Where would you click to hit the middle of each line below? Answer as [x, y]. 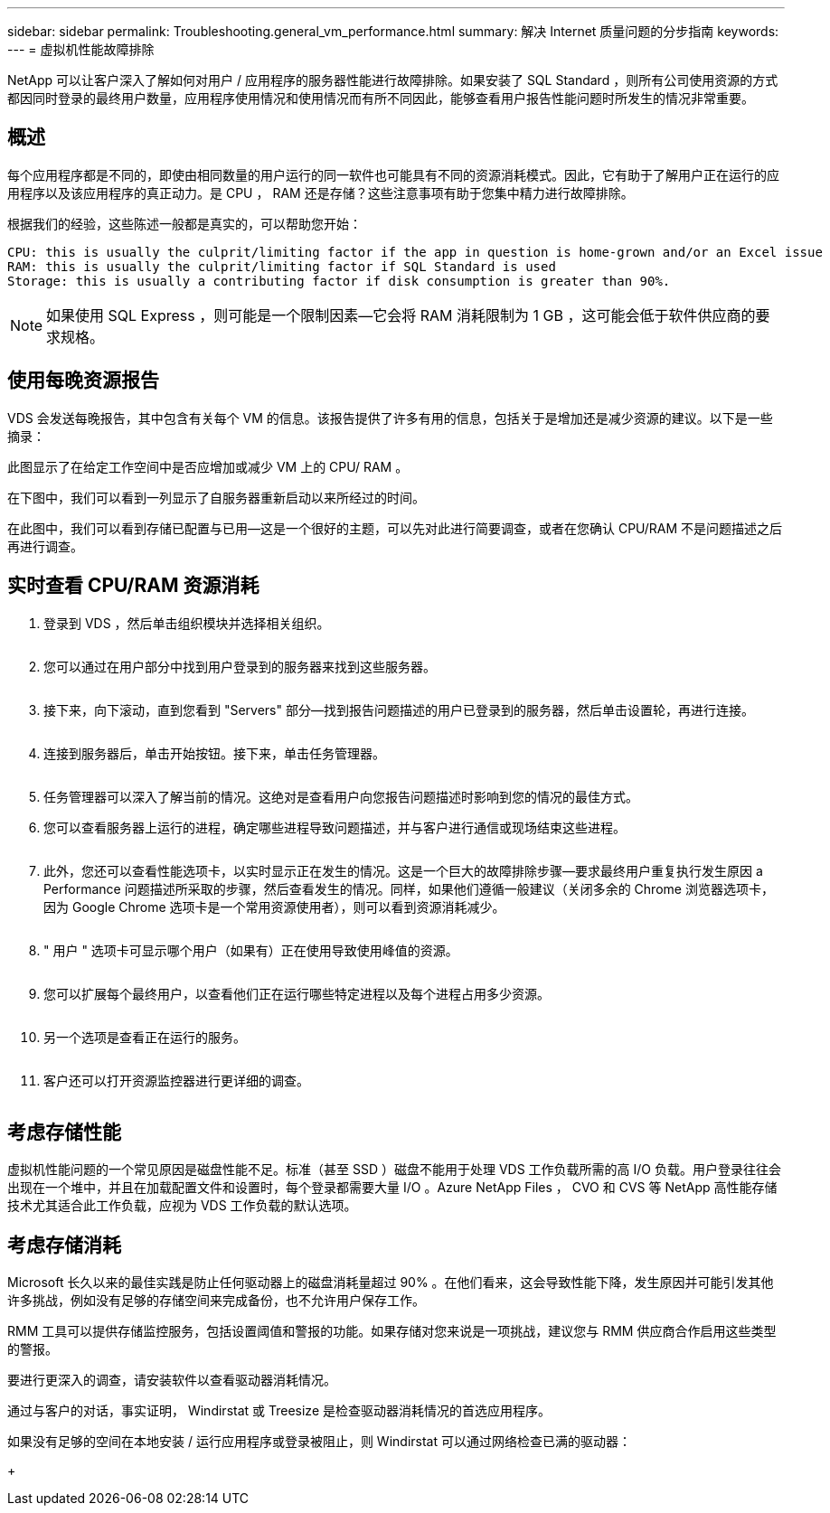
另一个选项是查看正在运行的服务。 [145, 1037]
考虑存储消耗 [64, 1245]
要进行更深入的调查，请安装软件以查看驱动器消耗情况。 [172, 1380]
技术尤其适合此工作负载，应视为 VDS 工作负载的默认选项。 [182, 1206]
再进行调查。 [45, 546]
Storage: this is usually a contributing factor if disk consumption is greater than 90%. [339, 281]
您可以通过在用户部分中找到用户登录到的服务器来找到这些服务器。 [240, 666]
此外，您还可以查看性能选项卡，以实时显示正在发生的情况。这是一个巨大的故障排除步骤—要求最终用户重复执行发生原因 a [403, 870]
